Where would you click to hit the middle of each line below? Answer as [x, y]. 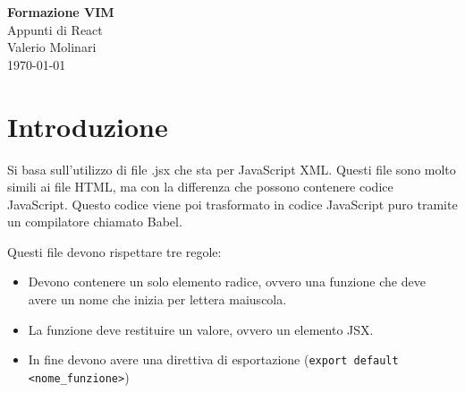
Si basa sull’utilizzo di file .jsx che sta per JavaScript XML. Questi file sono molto [232, 169]
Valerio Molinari [52, 47]
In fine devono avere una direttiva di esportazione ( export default [213, 359]
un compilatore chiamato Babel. [95, 222]
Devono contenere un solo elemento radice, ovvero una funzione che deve [227, 282]
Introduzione [88, 126]
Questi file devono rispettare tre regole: [114, 251]
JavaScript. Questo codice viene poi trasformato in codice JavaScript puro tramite [232, 204]
